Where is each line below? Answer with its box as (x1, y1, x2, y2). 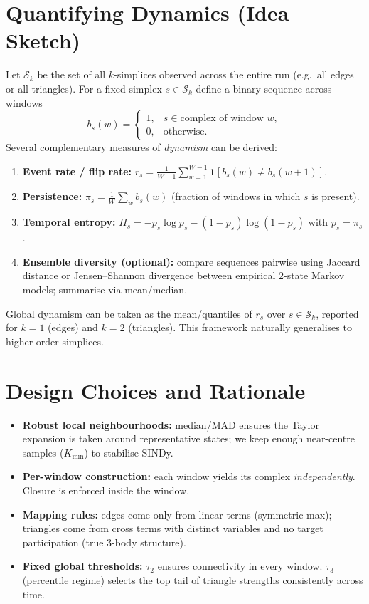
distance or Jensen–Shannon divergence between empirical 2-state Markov (22, 268, 345, 283)
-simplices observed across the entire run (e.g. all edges (114, 67, 354, 82)
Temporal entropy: (22, 214, 116, 229)
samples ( (22, 444, 64, 459)
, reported (316, 306, 359, 321)
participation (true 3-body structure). (22, 534, 186, 549)
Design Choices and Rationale (6, 375, 306, 405)
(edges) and (48, 320, 98, 335)
